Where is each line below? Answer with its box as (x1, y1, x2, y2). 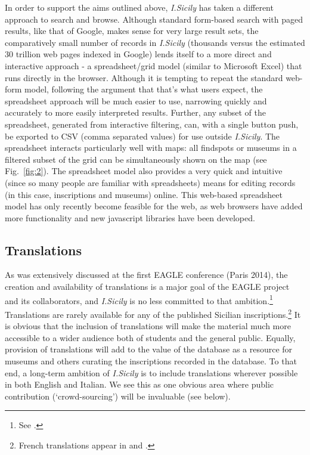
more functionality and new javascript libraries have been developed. (5, 211, 255, 224)
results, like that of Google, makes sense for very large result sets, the (5, 24, 259, 37)
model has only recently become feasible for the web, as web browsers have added (5, 200, 303, 212)
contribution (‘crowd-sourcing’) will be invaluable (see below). (5, 389, 231, 402)
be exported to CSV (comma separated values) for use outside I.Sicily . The (5, 129, 280, 142)
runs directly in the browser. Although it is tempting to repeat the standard (5, 71, 283, 83)
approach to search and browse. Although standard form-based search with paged (5, 13, 303, 25)
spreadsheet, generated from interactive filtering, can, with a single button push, (5, 117, 299, 130)
